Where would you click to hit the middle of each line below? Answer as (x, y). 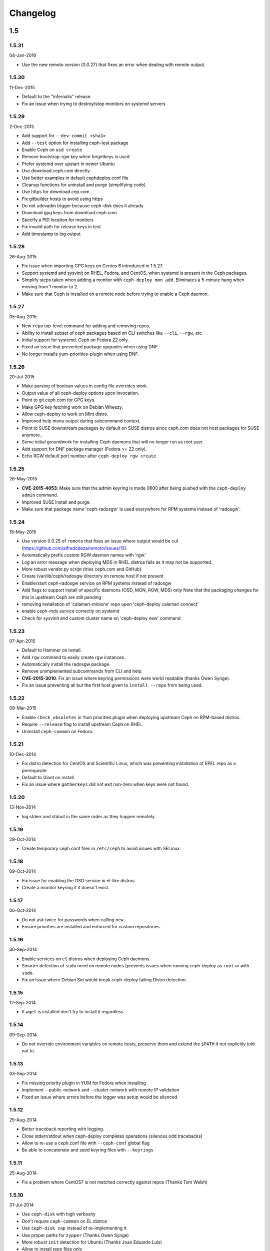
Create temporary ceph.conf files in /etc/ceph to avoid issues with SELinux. (101, 849)
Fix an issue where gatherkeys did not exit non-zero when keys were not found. (105, 784)
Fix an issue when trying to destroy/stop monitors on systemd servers (94, 104)
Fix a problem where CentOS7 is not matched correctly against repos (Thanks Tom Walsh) (115, 1182)
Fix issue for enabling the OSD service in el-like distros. (79, 880)
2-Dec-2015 (22, 126)
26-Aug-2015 (23, 256)
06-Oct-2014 (23, 910)
